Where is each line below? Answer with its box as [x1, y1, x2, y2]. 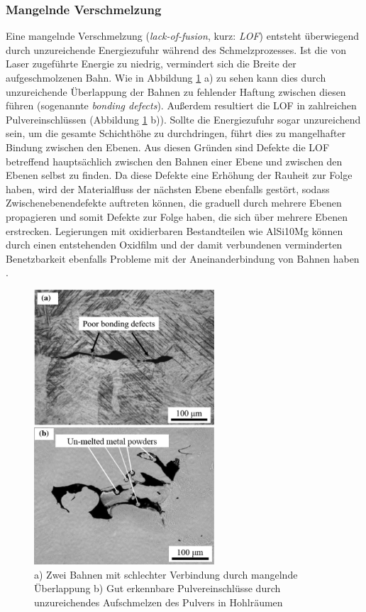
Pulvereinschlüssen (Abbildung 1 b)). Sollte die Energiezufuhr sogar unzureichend [6, 111, 361, 126]
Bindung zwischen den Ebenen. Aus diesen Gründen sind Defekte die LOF [6, 139, 330, 154]
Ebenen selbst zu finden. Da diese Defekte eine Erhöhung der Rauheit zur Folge [6, 168, 353, 182]
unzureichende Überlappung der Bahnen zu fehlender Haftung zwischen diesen [6, 84, 346, 99]
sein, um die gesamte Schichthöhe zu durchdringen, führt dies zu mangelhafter [6, 126, 346, 141]
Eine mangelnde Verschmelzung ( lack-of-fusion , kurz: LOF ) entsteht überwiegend [6, 28, 360, 43]
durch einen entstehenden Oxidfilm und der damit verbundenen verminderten [6, 237, 343, 252]
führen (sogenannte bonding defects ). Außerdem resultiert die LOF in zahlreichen [6, 98, 357, 113]
